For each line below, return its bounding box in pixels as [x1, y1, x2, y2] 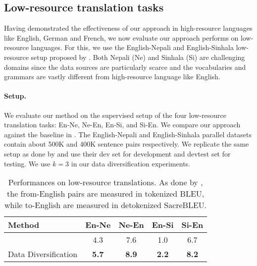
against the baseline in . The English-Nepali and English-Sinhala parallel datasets [4, 129, 252, 139]
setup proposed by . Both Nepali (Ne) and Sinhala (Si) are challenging [31, 52, 245, 62]
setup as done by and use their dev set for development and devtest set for [4, 148, 231, 159]
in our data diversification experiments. [71, 158, 190, 168]
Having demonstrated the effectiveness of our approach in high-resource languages [4, 23, 253, 33]
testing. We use [4, 158, 51, 168]
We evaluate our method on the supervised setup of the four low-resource [4, 109, 226, 120]
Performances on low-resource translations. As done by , [8, 176, 203, 188]
